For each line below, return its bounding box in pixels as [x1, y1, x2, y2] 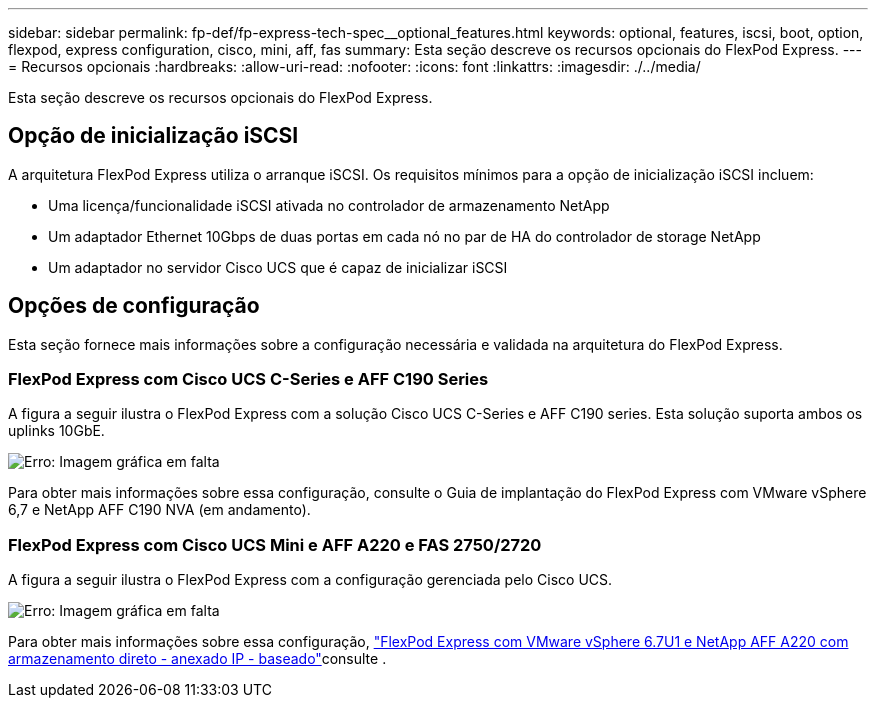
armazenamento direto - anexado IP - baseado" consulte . [8, 650, 387, 668]
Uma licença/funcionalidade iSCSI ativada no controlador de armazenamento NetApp [48, 196, 610, 214]
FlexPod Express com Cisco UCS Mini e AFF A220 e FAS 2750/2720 [8, 534, 542, 555]
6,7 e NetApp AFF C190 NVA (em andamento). [8, 501, 311, 519]
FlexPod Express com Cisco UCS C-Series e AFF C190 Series [8, 369, 489, 390]
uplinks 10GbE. [8, 422, 105, 440]
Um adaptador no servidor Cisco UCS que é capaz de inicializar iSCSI [48, 258, 508, 276]
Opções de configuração [8, 293, 260, 319]
